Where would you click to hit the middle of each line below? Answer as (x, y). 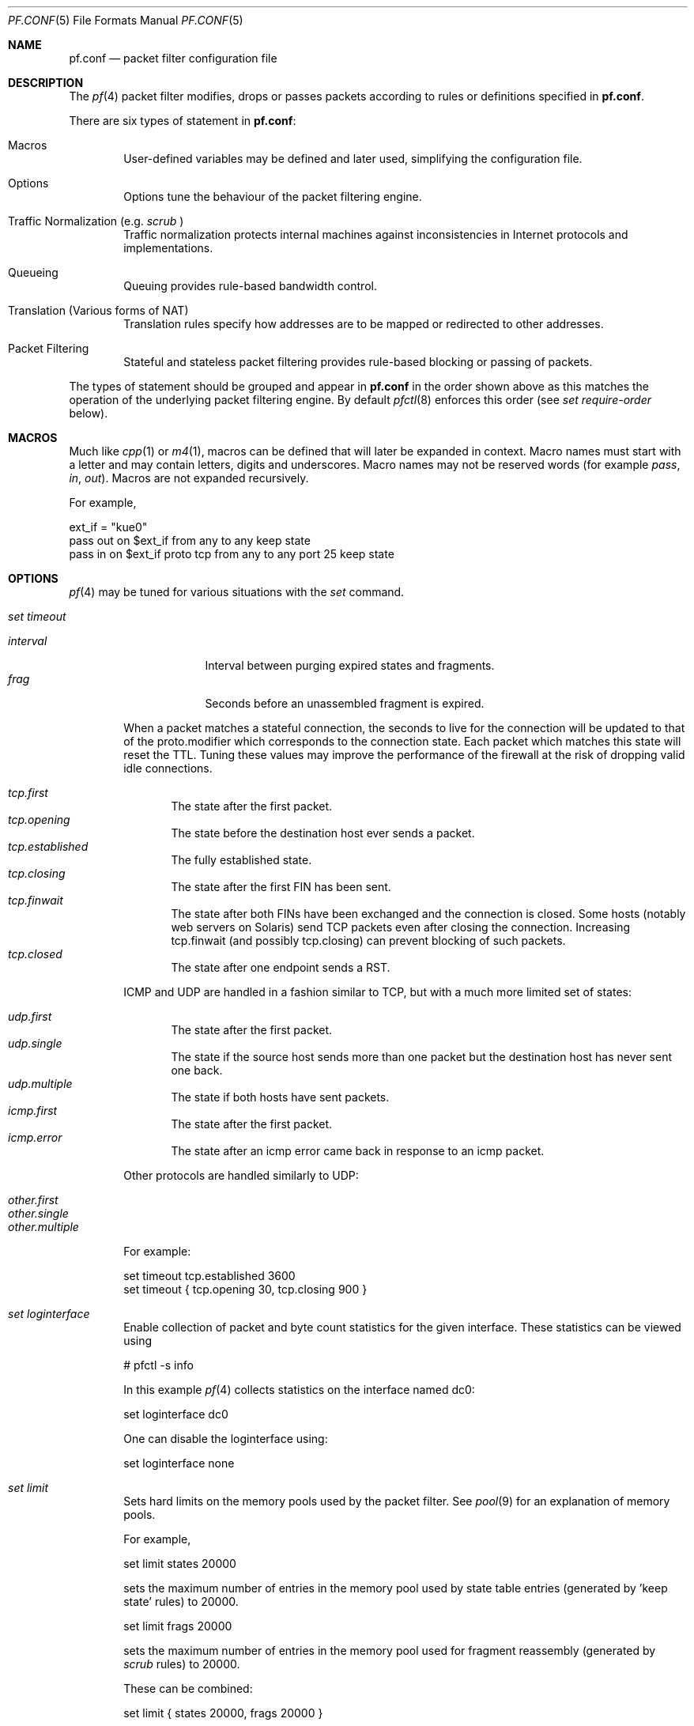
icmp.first (33, 1110)
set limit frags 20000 (178, 1626)
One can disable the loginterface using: (226, 1439)
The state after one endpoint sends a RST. (281, 967)
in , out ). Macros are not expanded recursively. (189, 478)
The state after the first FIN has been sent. (281, 887)
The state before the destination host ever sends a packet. (323, 833)
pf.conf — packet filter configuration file (173, 58)
